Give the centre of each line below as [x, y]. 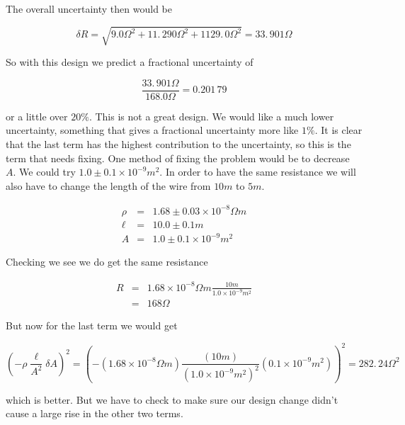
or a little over [37, 116]
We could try [47, 172]
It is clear [342, 130]
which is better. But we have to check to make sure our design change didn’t [172, 399]
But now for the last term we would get [92, 325]
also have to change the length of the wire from [108, 185]
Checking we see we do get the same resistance [107, 262]
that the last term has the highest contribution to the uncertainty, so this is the [178, 143]
